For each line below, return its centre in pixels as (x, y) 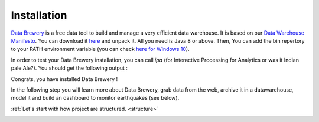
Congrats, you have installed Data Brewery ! (64, 79)
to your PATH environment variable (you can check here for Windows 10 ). (100, 49)
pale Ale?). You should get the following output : (69, 68)
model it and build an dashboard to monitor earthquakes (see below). (95, 98)
